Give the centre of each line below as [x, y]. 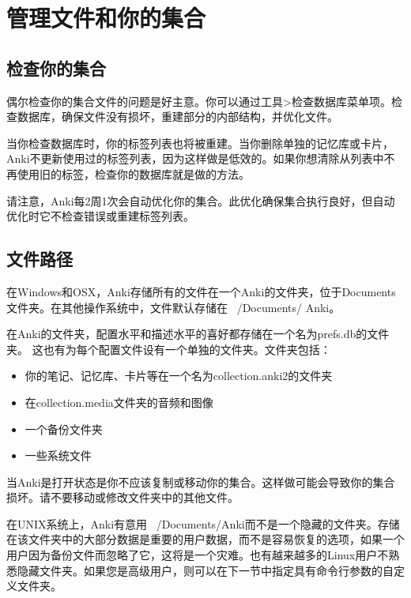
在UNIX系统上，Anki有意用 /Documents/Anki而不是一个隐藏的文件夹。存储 [203, 523]
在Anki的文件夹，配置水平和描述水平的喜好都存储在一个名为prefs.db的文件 [198, 334]
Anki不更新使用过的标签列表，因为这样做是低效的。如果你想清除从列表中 [195, 158]
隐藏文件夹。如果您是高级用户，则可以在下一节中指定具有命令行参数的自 [205, 570]
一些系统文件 [58, 455]
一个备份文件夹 [64, 429]
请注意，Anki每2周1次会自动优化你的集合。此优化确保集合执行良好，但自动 [201, 200]
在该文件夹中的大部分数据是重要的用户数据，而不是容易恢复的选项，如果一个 [205, 539]
